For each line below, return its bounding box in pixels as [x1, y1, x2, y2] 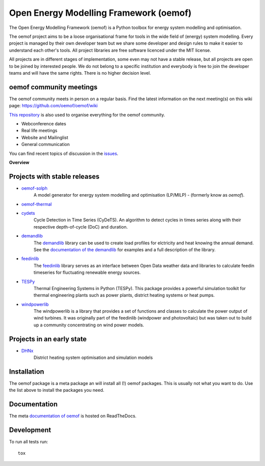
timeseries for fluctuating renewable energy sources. [33, 269, 141, 275]
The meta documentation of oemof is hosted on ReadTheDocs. [9, 413, 137, 419]
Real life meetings [21, 128, 57, 134]
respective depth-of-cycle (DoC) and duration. [33, 224, 128, 230]
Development [9, 426, 52, 435]
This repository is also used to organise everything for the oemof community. [9, 112, 165, 117]
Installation [9, 367, 44, 376]
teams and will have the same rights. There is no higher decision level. [9, 70, 151, 76]
